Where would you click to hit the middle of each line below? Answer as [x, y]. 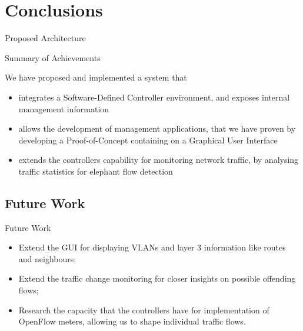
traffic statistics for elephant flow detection [96, 171]
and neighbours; [47, 258]
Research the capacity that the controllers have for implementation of [144, 310]
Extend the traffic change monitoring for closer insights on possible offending [157, 278]
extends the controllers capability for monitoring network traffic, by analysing [159, 160]
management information [64, 108]
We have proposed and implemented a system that [96, 77]
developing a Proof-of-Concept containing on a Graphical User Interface [148, 140]
